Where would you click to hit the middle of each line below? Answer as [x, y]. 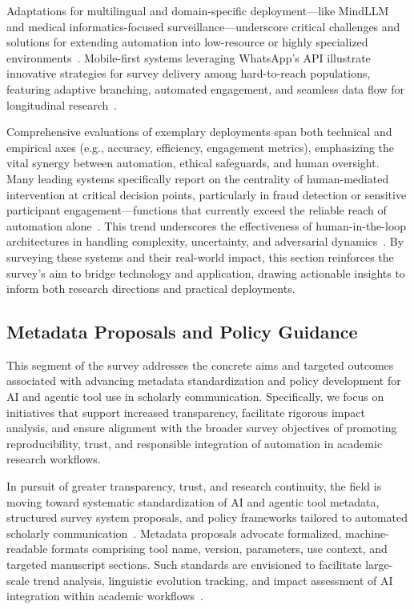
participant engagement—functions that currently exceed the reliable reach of [197, 210]
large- [379, 565]
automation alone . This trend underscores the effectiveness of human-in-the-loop [207, 225]
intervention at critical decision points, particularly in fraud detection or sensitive [207, 194]
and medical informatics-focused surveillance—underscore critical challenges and [203, 26]
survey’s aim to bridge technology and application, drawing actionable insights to [206, 272]
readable [27, 549]
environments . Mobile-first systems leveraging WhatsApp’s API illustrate [189, 57]
